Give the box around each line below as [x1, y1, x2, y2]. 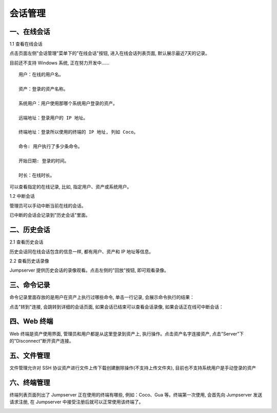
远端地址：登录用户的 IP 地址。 [18, 115, 88, 121]
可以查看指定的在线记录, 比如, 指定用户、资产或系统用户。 [9, 184, 132, 190]
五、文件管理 [9, 351, 50, 360]
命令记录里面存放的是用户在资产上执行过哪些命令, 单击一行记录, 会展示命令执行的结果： [9, 294, 194, 301]
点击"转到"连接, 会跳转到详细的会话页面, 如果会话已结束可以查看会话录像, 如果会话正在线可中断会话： [9, 304, 224, 310]
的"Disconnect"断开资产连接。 [9, 337, 74, 344]
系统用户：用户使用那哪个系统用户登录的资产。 [18, 100, 117, 106]
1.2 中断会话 [9, 193, 35, 199]
